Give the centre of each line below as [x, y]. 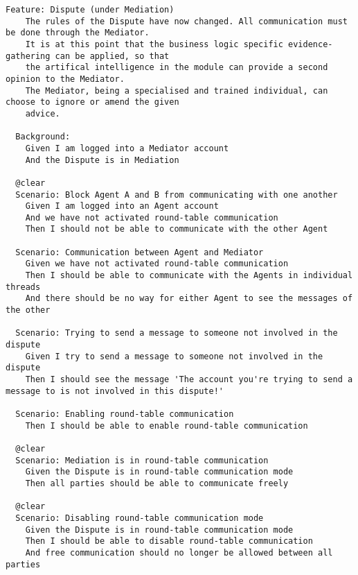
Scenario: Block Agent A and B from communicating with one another [177, 195]
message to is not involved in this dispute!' [115, 391]
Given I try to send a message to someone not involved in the [174, 356]
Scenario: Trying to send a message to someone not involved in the [177, 333]
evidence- [311, 44]
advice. [43, 113]
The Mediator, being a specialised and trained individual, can [177, 91]
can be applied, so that [112, 56]
